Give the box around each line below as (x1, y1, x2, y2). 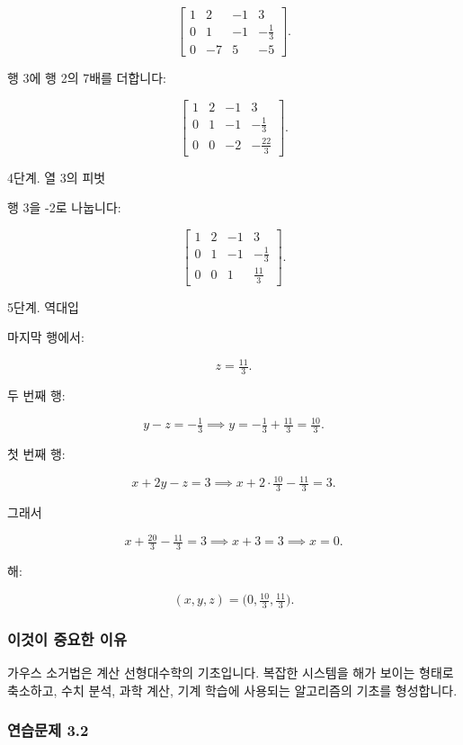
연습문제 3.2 (7, 719, 89, 741)
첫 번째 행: (7, 444, 66, 463)
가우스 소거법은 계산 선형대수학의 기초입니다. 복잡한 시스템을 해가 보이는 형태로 (7, 663, 454, 682)
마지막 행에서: (7, 328, 85, 346)
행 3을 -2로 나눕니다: (7, 198, 121, 217)
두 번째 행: (7, 386, 66, 405)
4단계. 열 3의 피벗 (7, 167, 106, 186)
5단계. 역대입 (7, 297, 79, 316)
